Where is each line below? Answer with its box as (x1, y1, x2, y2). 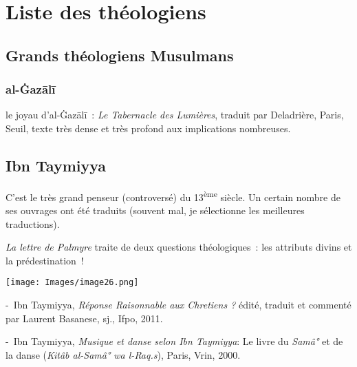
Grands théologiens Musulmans (6, 44, 234, 65)
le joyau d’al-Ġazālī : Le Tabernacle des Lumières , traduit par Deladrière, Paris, (6, 107, 344, 122)
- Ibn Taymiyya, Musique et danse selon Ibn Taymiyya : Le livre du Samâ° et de (6, 334, 343, 348)
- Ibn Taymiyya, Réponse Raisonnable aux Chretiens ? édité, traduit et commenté (6, 297, 351, 312)
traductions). (6, 216, 60, 231)
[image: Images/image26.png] (6, 277, 139, 288)
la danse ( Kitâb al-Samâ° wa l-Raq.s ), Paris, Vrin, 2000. (6, 347, 241, 361)
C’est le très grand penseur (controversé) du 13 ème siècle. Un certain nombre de (6, 187, 340, 204)
